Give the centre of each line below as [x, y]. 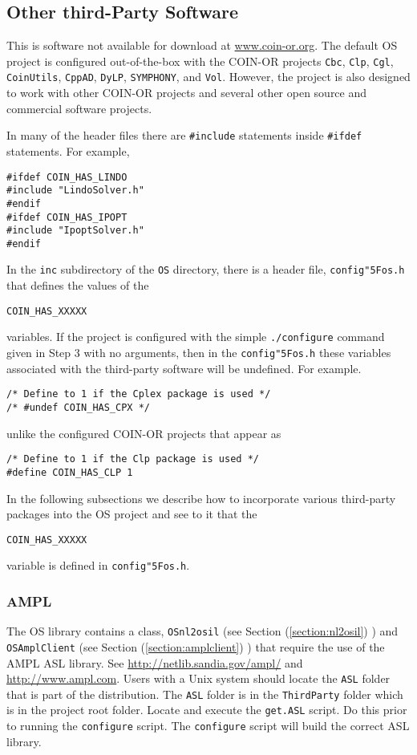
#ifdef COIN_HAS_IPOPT [67, 217]
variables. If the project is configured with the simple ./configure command [196, 337]
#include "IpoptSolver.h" [75, 231]
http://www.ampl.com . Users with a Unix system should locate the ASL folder [198, 678]
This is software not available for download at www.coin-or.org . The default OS [202, 45]
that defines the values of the [78, 285]
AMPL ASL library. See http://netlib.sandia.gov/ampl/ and [155, 662]
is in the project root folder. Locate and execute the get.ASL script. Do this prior [207, 710]
